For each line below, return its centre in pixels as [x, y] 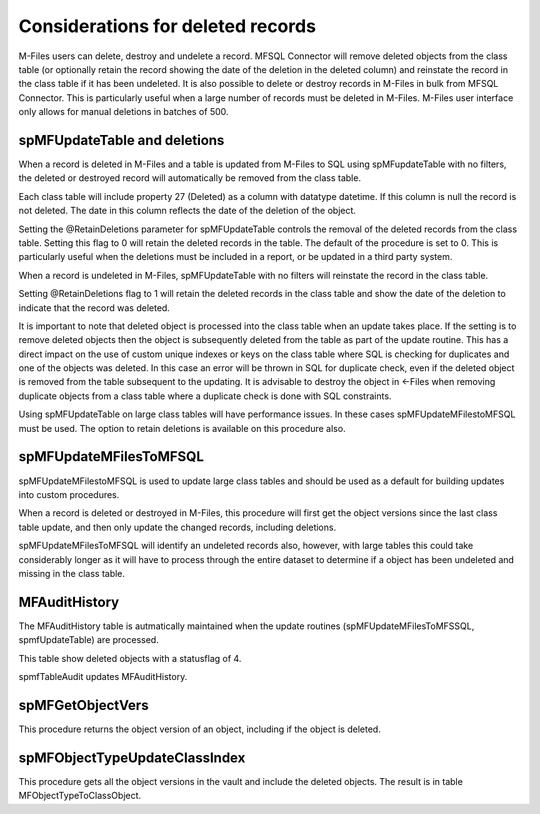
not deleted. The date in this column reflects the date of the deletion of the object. [187, 211]
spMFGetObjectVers [83, 705]
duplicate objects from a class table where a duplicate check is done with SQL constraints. [205, 396]
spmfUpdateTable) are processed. [88, 640]
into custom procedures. [69, 494]
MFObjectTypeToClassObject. [80, 796]
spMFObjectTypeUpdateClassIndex [132, 757]
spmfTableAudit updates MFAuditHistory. [103, 676]
